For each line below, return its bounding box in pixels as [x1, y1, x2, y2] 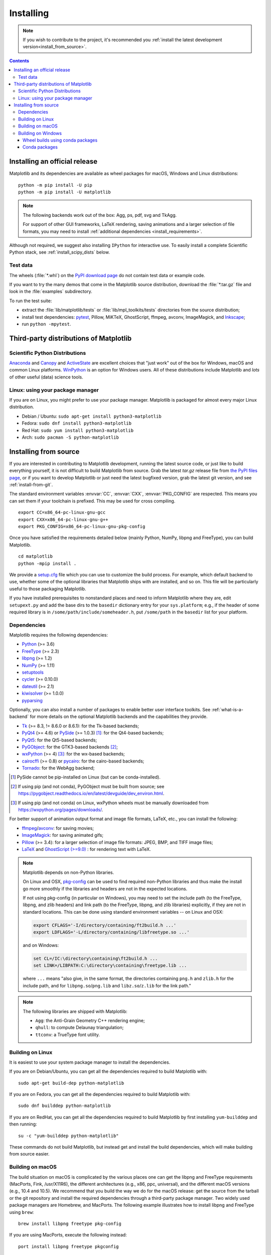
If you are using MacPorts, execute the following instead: [9, 1232, 127, 1238]
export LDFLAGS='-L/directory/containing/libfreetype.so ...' [33, 929, 190, 935]
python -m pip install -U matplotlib [18, 189, 111, 195]
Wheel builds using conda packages [23, 137, 98, 143]
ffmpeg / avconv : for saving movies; [22, 825, 94, 831]
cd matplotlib [18, 554, 53, 559]
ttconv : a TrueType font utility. [35, 1032, 100, 1038]
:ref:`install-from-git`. [9, 482, 53, 488]
